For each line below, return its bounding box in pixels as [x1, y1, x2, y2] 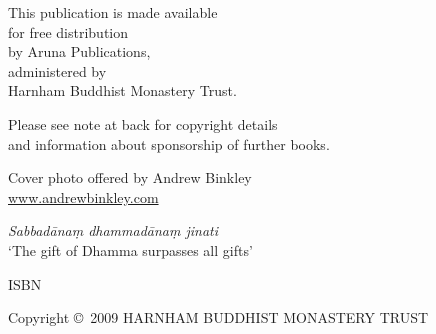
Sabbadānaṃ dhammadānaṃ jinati [8, 220, 219, 241]
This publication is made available [8, 2, 218, 22]
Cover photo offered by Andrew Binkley [8, 167, 252, 188]
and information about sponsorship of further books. [8, 133, 330, 154]
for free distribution [8, 21, 129, 42]
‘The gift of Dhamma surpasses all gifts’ [8, 239, 253, 260]
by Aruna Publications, [8, 41, 151, 62]
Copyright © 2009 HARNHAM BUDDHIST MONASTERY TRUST [8, 307, 429, 328]
